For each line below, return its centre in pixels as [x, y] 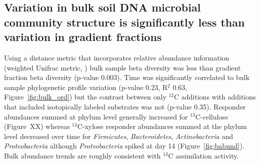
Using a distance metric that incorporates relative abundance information [117, 57]
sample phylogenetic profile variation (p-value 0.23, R [86, 87]
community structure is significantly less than [124, 22]
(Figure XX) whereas [37, 126]
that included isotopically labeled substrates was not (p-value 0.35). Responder [125, 106]
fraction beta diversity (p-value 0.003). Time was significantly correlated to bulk [127, 77]
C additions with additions [215, 97]
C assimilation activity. [203, 155]
